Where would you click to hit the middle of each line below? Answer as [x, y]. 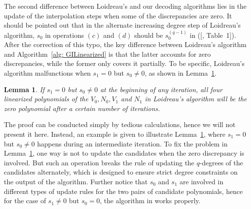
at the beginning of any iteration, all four [161, 89]
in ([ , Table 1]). [213, 35]
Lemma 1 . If [24, 89]
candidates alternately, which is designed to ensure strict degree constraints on [121, 172]
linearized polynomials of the [46, 99]
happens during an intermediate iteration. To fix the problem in [132, 143]
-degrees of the [221, 162]
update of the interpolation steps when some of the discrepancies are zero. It [118, 15]
